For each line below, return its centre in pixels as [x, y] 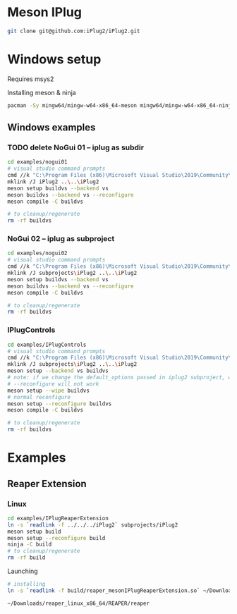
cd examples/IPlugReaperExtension [58, 518]
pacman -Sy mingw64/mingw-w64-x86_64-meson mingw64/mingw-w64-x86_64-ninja [121, 105]
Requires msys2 [31, 79]
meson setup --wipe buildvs [49, 391]
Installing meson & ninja [42, 92]
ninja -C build [30, 545]
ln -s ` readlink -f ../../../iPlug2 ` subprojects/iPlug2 [93, 525]
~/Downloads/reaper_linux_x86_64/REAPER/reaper [79, 603]
